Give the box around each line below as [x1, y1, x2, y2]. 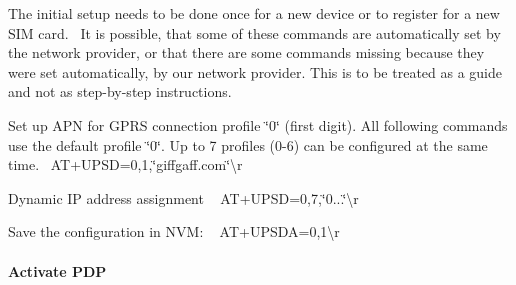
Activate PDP [8, 260, 107, 281]
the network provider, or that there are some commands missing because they [8, 42, 485, 63]
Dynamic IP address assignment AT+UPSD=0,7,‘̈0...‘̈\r [8, 187, 359, 208]
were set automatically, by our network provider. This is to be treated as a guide [8, 61, 503, 82]
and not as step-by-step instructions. [8, 81, 232, 102]
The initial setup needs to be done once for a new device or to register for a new [8, 3, 500, 23]
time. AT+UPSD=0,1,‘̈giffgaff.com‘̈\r [8, 154, 243, 175]
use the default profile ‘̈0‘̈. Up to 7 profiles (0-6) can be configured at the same [8, 134, 488, 155]
